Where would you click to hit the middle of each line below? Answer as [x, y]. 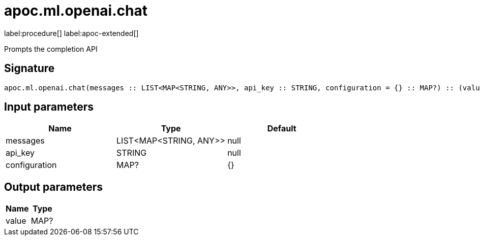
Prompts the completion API [51, 49]
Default [282, 129]
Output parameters [53, 187]
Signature [29, 68]
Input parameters [49, 107]
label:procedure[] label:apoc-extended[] [71, 33]
